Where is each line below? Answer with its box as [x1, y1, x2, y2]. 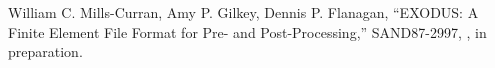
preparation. [8, 41, 83, 62]
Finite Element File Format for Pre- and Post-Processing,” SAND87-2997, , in [8, 21, 487, 42]
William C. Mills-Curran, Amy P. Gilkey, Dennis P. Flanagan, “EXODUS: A [8, 2, 479, 22]
